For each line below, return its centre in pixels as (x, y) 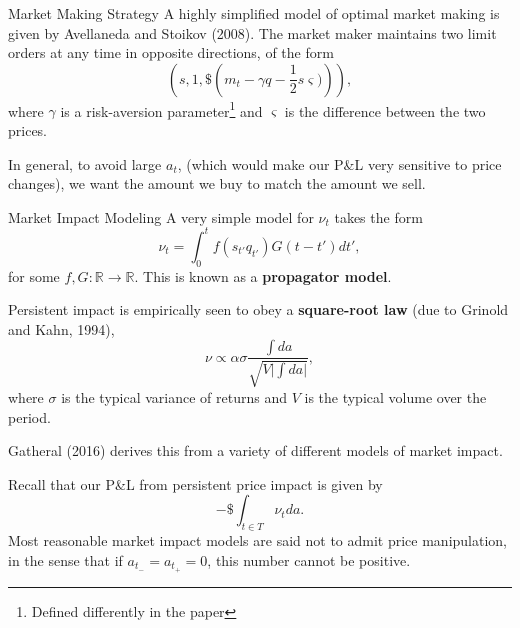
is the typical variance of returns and (174, 396)
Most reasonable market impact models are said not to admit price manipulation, (258, 540)
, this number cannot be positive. (309, 559)
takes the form (378, 216)
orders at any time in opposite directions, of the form (171, 52)
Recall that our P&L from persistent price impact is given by (195, 483)
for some (34, 275)
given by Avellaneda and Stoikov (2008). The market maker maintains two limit (252, 32)
